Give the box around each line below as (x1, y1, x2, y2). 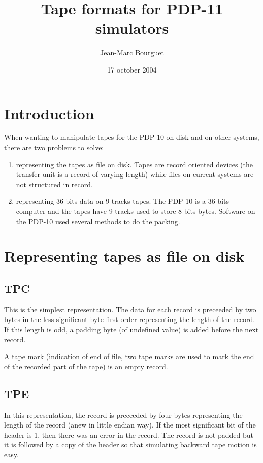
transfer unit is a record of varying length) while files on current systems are (16, 169, 254, 180)
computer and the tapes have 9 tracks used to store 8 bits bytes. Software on (16, 206, 255, 216)
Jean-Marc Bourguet (100, 47, 164, 58)
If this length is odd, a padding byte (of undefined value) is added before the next (4, 324, 259, 334)
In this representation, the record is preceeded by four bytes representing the (4, 409, 243, 420)
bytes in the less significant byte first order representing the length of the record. (4, 314, 255, 325)
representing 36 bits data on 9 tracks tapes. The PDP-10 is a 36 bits (16, 196, 229, 206)
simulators (95, 18, 169, 39)
